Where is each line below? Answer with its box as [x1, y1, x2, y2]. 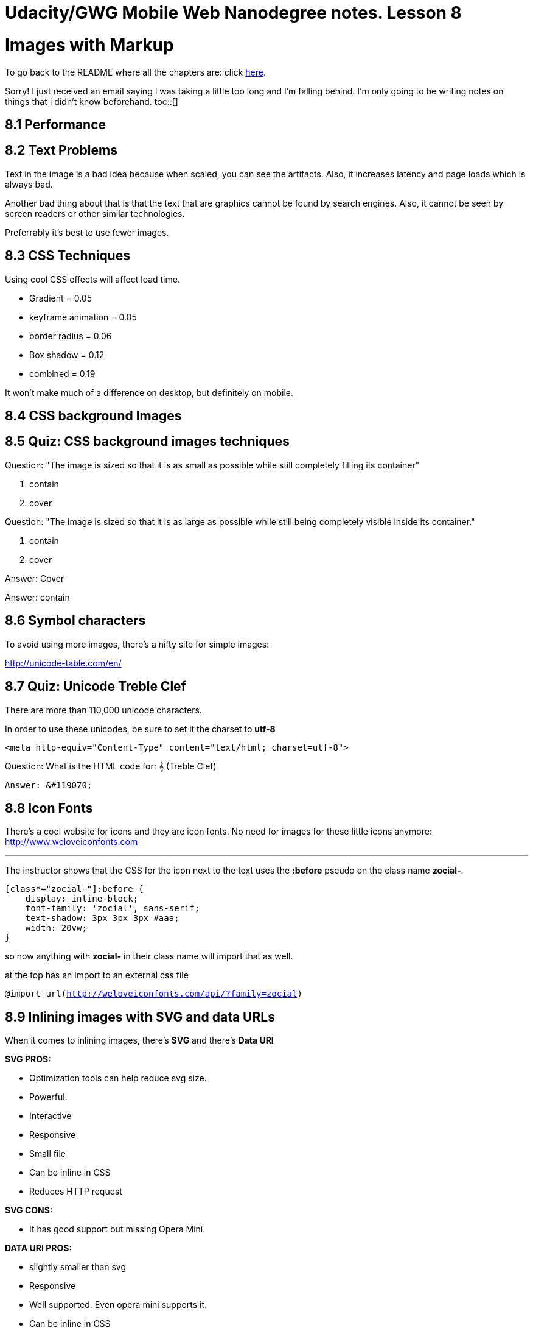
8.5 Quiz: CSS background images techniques [5, 434, 290, 450]
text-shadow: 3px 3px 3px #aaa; [25, 913, 179, 924]
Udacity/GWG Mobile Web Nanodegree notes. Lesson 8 [5, 2, 462, 23]
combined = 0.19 [29, 368, 96, 379]
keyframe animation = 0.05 [29, 311, 137, 322]
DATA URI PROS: [5, 1243, 72, 1254]
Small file [29, 1148, 66, 1159]
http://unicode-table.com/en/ [5, 657, 122, 668]
